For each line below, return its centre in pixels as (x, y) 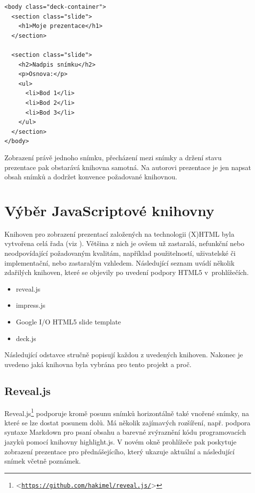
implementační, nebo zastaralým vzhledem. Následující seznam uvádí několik (120, 262)
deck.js (26, 338)
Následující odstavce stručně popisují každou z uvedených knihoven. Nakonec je (124, 355)
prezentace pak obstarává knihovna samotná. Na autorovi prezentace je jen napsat (128, 167)
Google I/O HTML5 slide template (69, 321)
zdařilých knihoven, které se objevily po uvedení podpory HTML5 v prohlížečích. (127, 272)
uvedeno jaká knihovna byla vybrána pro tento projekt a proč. (98, 364)
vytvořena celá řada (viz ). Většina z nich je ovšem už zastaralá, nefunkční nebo (124, 243)
